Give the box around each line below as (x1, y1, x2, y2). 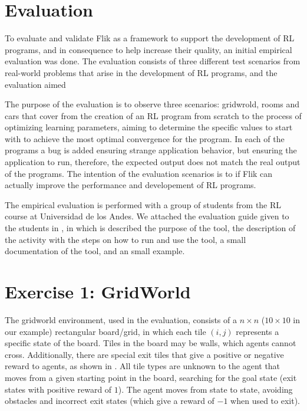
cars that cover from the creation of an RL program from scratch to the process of (5, 109, 302, 121)
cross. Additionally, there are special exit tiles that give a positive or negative (5, 348, 284, 360)
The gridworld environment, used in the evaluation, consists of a (5, 313, 237, 325)
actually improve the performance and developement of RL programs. (5, 179, 256, 191)
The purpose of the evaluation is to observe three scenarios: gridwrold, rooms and (5, 98, 300, 110)
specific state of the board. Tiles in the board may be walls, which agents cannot (5, 337, 296, 349)
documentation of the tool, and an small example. (5, 245, 185, 257)
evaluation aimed (5, 78, 66, 90)
